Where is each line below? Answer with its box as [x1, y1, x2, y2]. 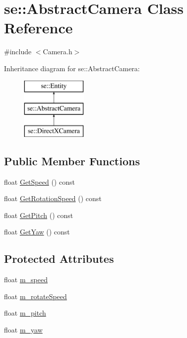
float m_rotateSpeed [4, 291, 67, 301]
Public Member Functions [4, 153, 140, 168]
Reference [4, 17, 73, 38]
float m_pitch [4, 308, 46, 318]
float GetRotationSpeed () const [4, 193, 102, 204]
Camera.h [43, 46, 72, 57]
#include [4, 46, 32, 57]
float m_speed [4, 274, 48, 285]
